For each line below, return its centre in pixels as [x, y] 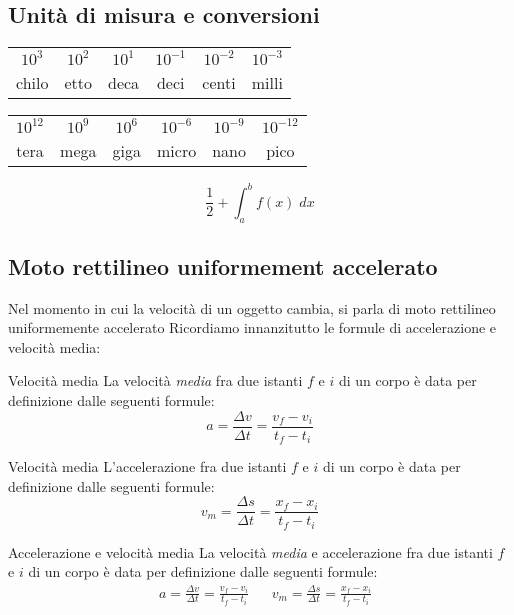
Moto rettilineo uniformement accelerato [223, 265]
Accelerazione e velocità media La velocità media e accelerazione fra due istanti [250, 551]
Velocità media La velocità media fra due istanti [155, 380]
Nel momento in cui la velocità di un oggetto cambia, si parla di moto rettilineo [252, 307]
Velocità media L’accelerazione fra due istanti [147, 466]
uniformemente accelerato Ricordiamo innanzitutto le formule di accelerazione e [252, 327]
